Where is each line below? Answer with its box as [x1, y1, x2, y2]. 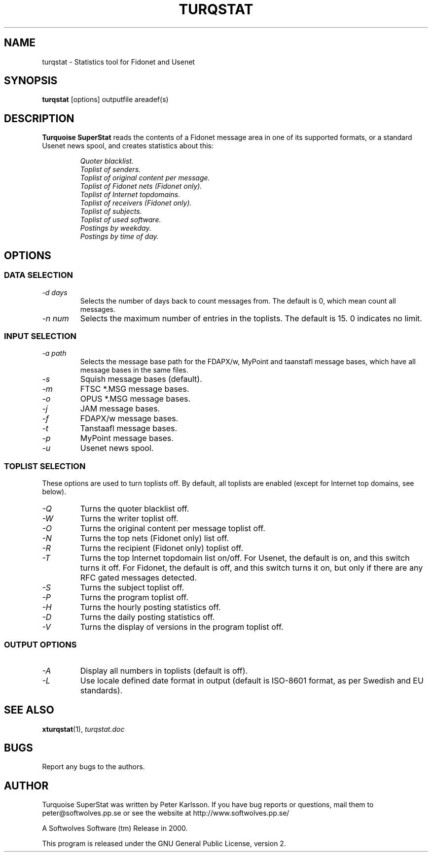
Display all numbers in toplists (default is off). [80, 665, 248, 676]
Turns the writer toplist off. [80, 514, 179, 523]
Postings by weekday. [80, 224, 151, 233]
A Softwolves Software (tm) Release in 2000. [42, 824, 188, 833]
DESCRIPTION [4, 112, 74, 125]
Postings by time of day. [80, 232, 159, 241]
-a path [42, 349, 67, 358]
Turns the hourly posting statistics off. [80, 602, 221, 612]
